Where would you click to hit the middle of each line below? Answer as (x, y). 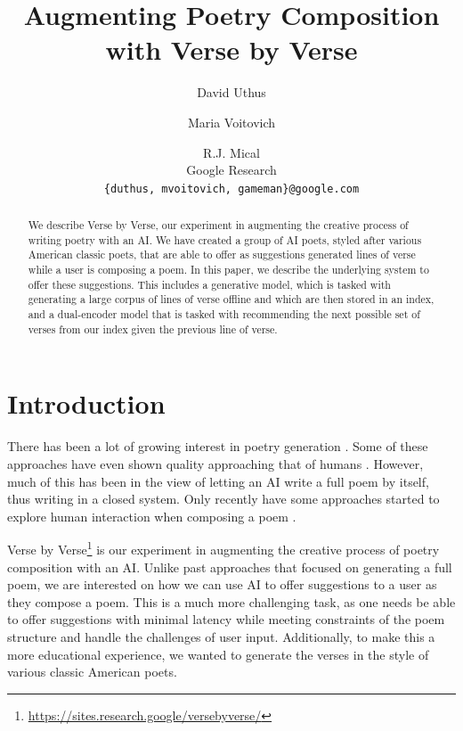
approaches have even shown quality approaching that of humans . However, (215, 463)
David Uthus (231, 92)
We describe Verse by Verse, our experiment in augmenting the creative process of (218, 225)
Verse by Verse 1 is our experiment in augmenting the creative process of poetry (223, 548)
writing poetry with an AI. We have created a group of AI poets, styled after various (225, 239)
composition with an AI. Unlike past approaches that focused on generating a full (230, 567)
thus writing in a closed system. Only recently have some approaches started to (223, 499)
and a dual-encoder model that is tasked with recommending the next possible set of (224, 314)
